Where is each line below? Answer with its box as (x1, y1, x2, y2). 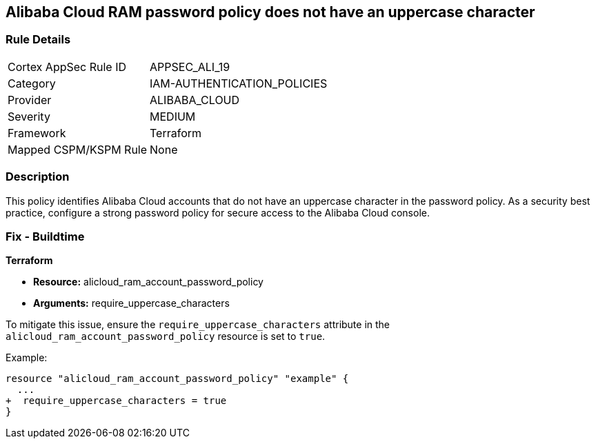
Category (8, 76, 56, 90)
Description (6, 170, 70, 184)
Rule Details (6, 32, 71, 47)
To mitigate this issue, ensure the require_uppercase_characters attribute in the (6, 319, 390, 331)
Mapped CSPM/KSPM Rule (8, 142, 148, 157)
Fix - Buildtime (6, 229, 85, 243)
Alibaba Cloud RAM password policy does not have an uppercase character (6, 3, 535, 21)
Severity (8, 109, 50, 123)
